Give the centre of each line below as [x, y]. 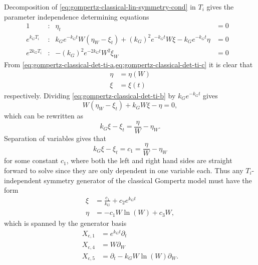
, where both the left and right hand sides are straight [149, 160]
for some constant [31, 160]
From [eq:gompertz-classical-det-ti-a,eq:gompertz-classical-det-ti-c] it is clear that [128, 64]
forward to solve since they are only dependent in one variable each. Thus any [124, 170]
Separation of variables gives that [55, 138]
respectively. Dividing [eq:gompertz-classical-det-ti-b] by [90, 95]
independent [23, 180]
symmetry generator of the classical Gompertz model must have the [148, 180]
